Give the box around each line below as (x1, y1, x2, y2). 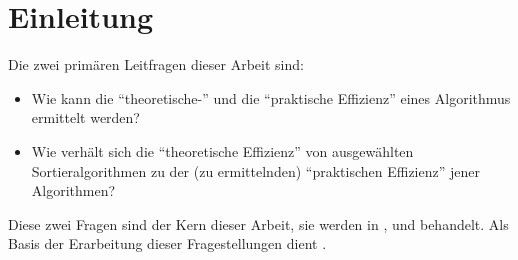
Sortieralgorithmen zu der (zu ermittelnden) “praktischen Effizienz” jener (31, 160, 480, 181)
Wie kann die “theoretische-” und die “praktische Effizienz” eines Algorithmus (31, 87, 511, 108)
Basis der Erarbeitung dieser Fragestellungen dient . (8, 233, 327, 254)
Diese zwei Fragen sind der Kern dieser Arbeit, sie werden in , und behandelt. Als (8, 213, 509, 234)
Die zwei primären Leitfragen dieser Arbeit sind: (8, 54, 304, 75)
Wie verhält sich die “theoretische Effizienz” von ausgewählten (31, 140, 414, 161)
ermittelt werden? (31, 107, 140, 128)
